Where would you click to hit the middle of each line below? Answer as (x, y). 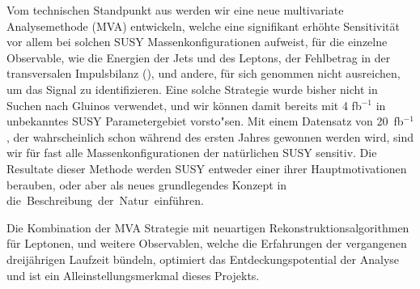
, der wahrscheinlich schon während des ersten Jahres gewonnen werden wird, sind (210, 136)
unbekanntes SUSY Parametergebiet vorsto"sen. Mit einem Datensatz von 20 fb (205, 121)
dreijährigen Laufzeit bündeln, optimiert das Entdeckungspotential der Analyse (203, 259)
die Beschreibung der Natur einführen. (105, 200)
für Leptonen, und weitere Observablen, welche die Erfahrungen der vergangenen (207, 243)
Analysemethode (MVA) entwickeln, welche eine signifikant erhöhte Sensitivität (203, 25)
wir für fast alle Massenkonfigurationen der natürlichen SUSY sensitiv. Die (192, 153)
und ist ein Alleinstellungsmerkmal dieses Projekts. (133, 275)
